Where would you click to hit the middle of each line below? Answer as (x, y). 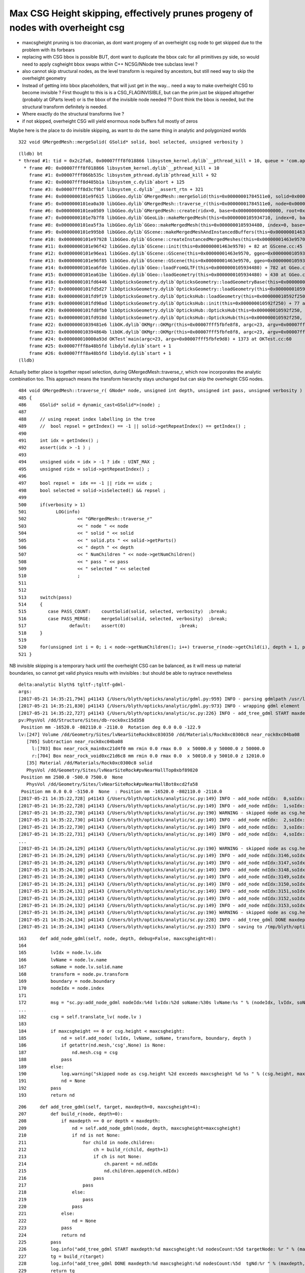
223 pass (45, 1228)
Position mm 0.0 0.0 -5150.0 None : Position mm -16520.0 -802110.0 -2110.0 (121, 791)
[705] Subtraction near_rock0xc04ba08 (74, 742)
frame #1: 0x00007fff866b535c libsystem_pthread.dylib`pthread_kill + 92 (123, 175)
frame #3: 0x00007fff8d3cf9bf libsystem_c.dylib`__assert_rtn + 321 (116, 189)
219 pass (56, 1199)
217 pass (56, 1185)
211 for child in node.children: (87, 1142)
